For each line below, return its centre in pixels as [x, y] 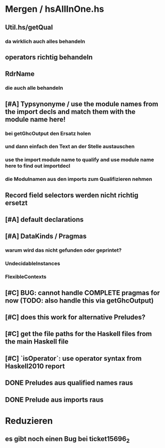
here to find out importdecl [38, 166]
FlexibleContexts [26, 277]
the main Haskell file [37, 342]
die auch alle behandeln [34, 88]
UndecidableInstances [33, 264]
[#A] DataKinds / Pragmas [46, 236]
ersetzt [16, 203]
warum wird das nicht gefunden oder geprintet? [63, 250]
